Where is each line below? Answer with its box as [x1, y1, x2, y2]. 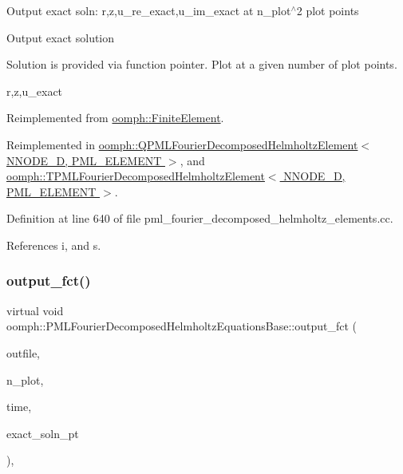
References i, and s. [6, 236, 101, 253]
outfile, [6, 344, 41, 361]
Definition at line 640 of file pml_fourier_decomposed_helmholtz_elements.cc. [6, 210, 393, 227]
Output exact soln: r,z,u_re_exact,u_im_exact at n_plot [6, 2, 291, 18]
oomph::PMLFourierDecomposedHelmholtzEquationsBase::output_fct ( [6, 318, 358, 334]
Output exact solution [6, 29, 115, 45]
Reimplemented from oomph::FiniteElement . [6, 109, 224, 126]
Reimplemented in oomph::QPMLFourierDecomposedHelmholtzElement [6, 136, 358, 152]
